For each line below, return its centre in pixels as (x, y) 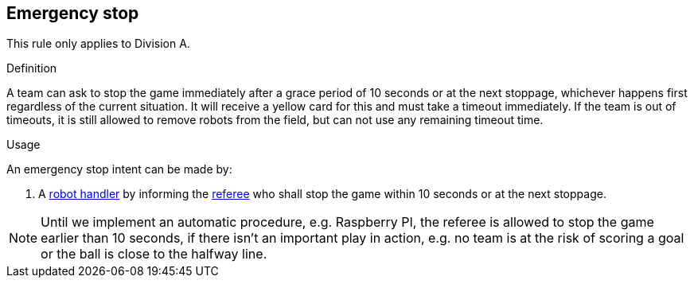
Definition (32, 68)
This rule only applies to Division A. (98, 44)
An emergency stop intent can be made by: (119, 169)
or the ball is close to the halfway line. (154, 254)
